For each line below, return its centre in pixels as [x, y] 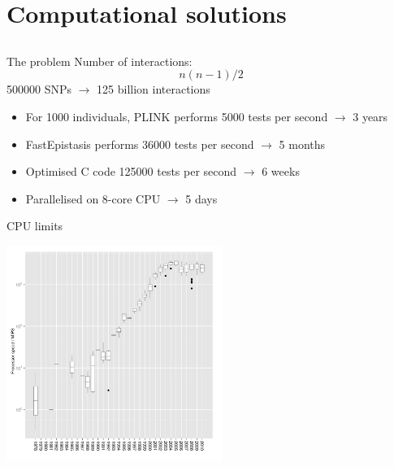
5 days [201, 198]
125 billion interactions [154, 89]
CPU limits [35, 226]
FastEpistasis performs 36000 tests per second [140, 144]
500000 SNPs [39, 89]
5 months [302, 144]
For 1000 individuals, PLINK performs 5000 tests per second [177, 116]
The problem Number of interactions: [100, 61]
